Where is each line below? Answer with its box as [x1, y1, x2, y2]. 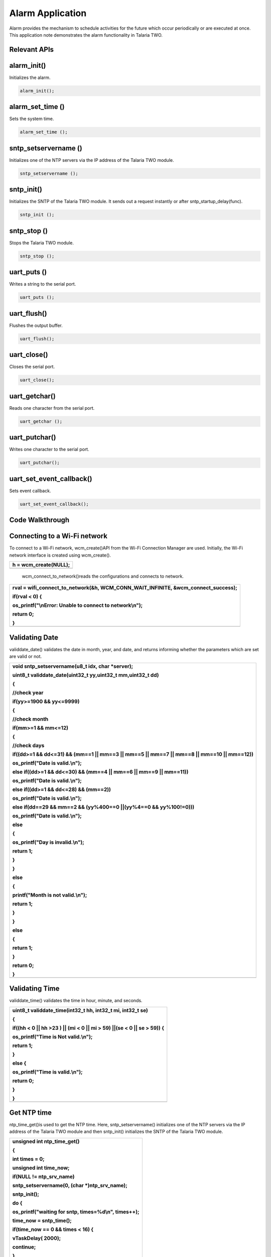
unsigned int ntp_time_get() [12, 1138, 80, 1145]
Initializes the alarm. [9, 74, 51, 80]
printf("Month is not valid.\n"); [12, 891, 87, 899]
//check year [12, 689, 44, 696]
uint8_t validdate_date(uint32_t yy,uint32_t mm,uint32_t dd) [12, 671, 159, 678]
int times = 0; [12, 1155, 45, 1162]
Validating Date [9, 633, 59, 642]
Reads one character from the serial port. [9, 405, 95, 411]
